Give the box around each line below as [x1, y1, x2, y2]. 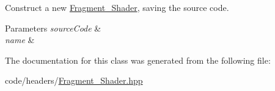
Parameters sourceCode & [5, 21, 101, 34]
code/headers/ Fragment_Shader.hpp [5, 74, 143, 87]
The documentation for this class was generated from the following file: [5, 53, 271, 66]
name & [5, 33, 35, 46]
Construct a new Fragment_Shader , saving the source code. [5, 1, 229, 13]
